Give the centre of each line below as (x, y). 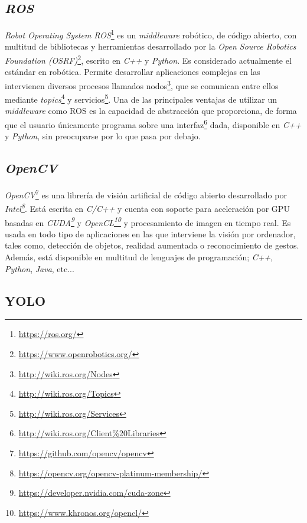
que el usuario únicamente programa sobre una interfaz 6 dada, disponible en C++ (153, 123)
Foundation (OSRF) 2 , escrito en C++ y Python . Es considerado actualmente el (148, 59)
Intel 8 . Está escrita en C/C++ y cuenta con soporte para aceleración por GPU (147, 207)
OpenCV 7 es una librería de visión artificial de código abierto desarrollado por (146, 194)
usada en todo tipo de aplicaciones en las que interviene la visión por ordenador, (150, 233)
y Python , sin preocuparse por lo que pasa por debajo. (103, 136)
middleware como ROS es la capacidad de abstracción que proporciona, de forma (151, 111)
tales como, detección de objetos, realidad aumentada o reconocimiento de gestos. (152, 245)
